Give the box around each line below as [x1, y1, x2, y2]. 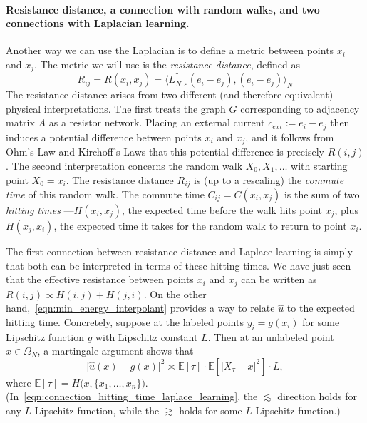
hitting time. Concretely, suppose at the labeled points [6, 314, 244, 329]
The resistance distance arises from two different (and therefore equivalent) [6, 87, 334, 102]
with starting [291, 158, 348, 173]
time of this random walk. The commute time [6, 186, 205, 201]
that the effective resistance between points [6, 272, 194, 287]
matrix [6, 115, 35, 130]
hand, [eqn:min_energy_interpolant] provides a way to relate [6, 300, 275, 315]
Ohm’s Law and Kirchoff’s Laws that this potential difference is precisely [6, 144, 324, 159]
